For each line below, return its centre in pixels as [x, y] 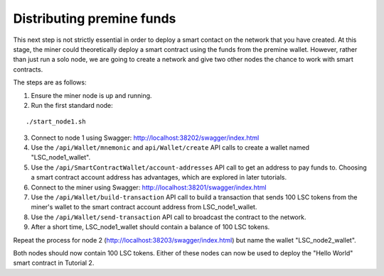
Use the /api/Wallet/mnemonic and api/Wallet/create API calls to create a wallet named [170, 148]
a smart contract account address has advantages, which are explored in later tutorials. [159, 177]
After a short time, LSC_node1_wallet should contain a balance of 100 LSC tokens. [150, 227]
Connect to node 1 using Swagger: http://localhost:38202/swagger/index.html [145, 138]
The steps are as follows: [50, 82]
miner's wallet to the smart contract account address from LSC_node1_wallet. [144, 207]
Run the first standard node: [72, 105]
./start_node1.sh [56, 122]
